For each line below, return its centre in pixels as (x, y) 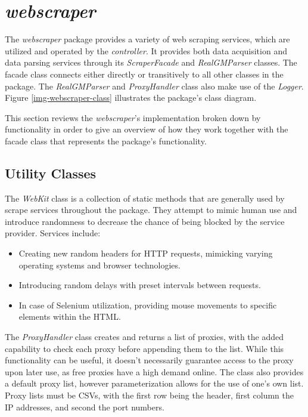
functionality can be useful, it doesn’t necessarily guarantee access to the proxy (149, 360)
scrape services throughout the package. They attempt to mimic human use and (151, 210)
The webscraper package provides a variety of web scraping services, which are (147, 39)
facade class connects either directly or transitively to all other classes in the (144, 74)
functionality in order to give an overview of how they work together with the (147, 129)
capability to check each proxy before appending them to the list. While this (144, 348)
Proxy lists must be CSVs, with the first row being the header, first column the (150, 395)
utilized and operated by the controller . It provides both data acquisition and (146, 50)
